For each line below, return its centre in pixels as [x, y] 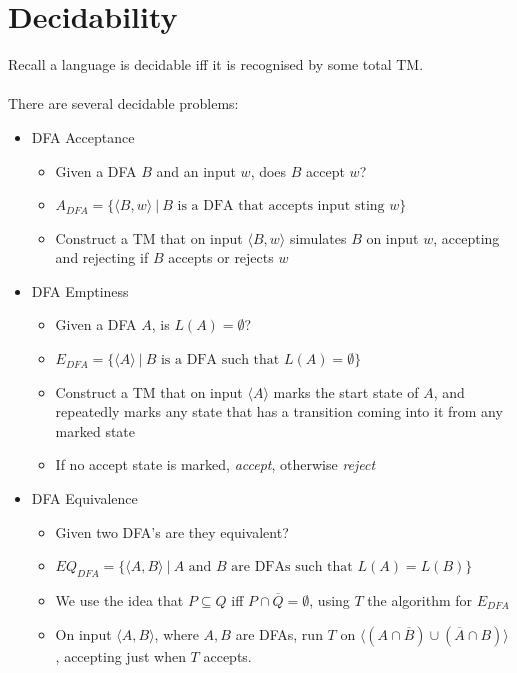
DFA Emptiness [80, 290]
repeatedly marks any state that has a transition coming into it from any [279, 411]
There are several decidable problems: [123, 103]
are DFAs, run [279, 633]
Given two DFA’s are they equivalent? [172, 531]
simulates [318, 237]
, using [329, 600]
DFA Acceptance [83, 136]
